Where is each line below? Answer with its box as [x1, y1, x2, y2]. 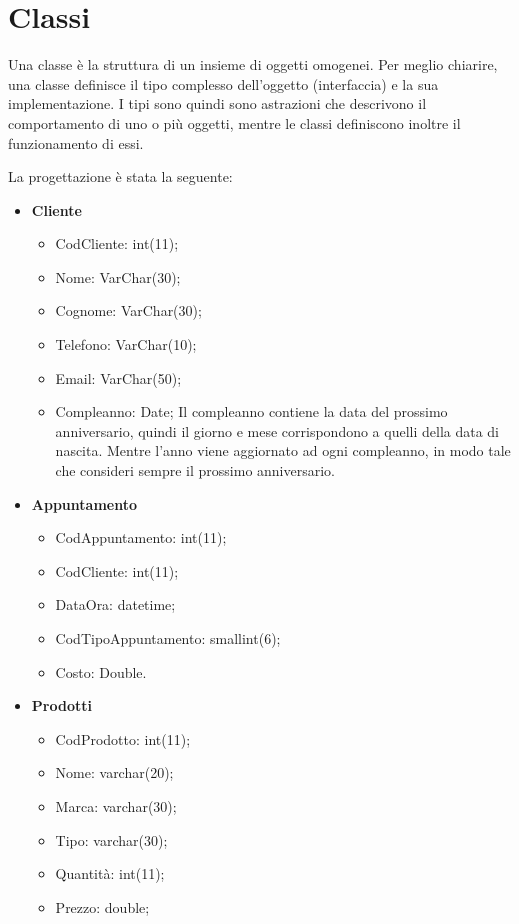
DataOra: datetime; [55, 594, 176, 615]
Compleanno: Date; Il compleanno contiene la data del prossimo [55, 401, 448, 422]
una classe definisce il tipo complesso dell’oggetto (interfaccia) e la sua [8, 73, 439, 94]
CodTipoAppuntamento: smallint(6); [55, 628, 281, 648]
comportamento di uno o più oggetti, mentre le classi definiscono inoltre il [8, 112, 461, 133]
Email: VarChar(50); [55, 367, 182, 388]
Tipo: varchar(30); [55, 829, 168, 850]
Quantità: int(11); [55, 863, 165, 884]
